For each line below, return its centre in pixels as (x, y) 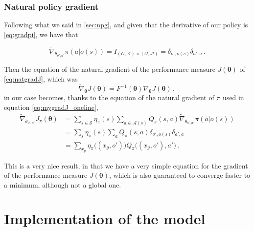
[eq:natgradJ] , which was (41, 78)
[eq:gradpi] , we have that (41, 34)
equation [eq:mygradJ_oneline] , (51, 107)
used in (233, 97)
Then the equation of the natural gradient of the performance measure (110, 69)
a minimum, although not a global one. (63, 185)
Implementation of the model (105, 218)
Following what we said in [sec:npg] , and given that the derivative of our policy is (126, 25)
